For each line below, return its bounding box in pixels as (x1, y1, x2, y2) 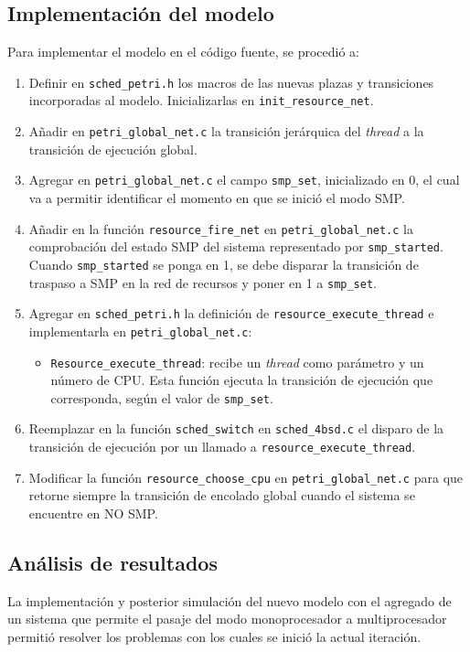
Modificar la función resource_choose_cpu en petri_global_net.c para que (28, 467, 464, 486)
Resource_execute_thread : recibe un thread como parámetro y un (50, 352, 424, 371)
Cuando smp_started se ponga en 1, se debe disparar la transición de (28, 254, 419, 273)
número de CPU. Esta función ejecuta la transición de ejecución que (50, 370, 433, 390)
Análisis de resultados (7, 549, 218, 576)
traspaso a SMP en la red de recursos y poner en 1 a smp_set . (28, 273, 377, 292)
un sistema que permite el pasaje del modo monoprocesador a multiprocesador (7, 609, 447, 628)
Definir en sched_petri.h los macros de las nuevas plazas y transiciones (28, 72, 434, 91)
